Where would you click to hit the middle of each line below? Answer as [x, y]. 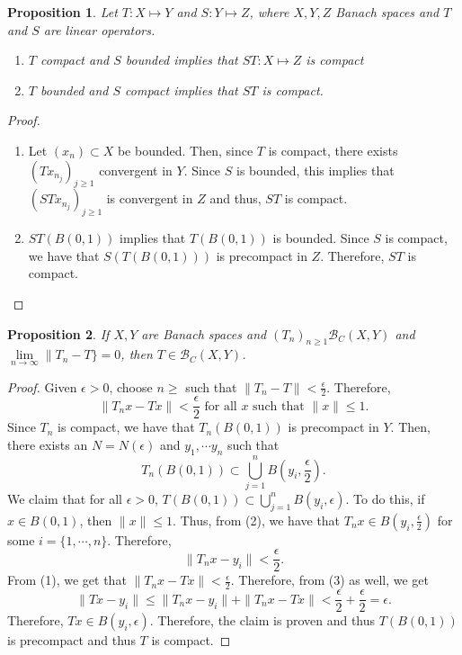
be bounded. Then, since [185, 150]
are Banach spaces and [204, 333]
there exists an [48, 445]
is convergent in [150, 198]
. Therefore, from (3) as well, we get [330, 580]
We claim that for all [65, 498]
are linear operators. [99, 29]
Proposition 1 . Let [62, 12]
